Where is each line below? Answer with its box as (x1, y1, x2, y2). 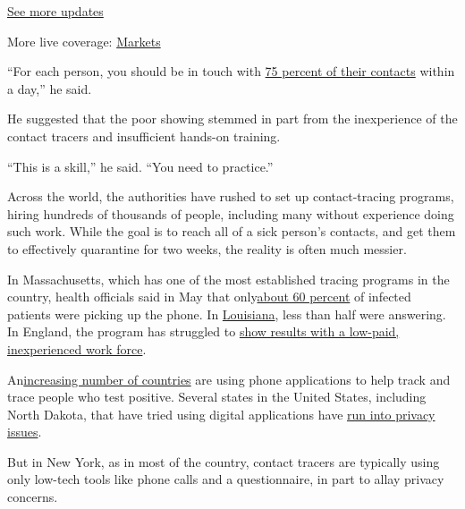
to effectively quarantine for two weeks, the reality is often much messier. (7, 239, 407, 258)
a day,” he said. (7, 79, 92, 98)
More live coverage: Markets (7, 31, 161, 50)
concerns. (7, 488, 58, 506)
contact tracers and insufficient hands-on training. (7, 126, 281, 145)
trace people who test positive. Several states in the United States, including (7, 387, 427, 406)
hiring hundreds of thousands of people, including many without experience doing (7, 204, 454, 223)
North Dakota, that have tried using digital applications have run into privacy (7, 404, 435, 423)
